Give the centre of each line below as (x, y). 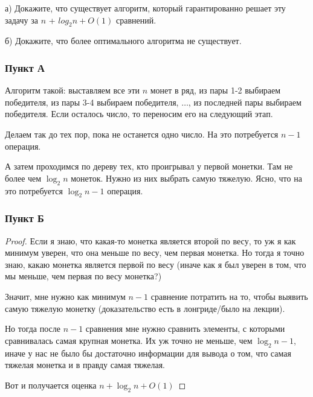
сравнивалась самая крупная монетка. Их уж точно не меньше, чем (129, 340)
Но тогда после (33, 329)
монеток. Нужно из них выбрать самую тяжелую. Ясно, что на (186, 178)
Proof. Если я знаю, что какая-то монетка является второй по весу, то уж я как (150, 240)
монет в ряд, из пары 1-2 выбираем (215, 90)
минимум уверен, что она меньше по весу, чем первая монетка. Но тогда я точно (155, 252)
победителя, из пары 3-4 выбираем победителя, (92, 102)
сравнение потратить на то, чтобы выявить (229, 296)
